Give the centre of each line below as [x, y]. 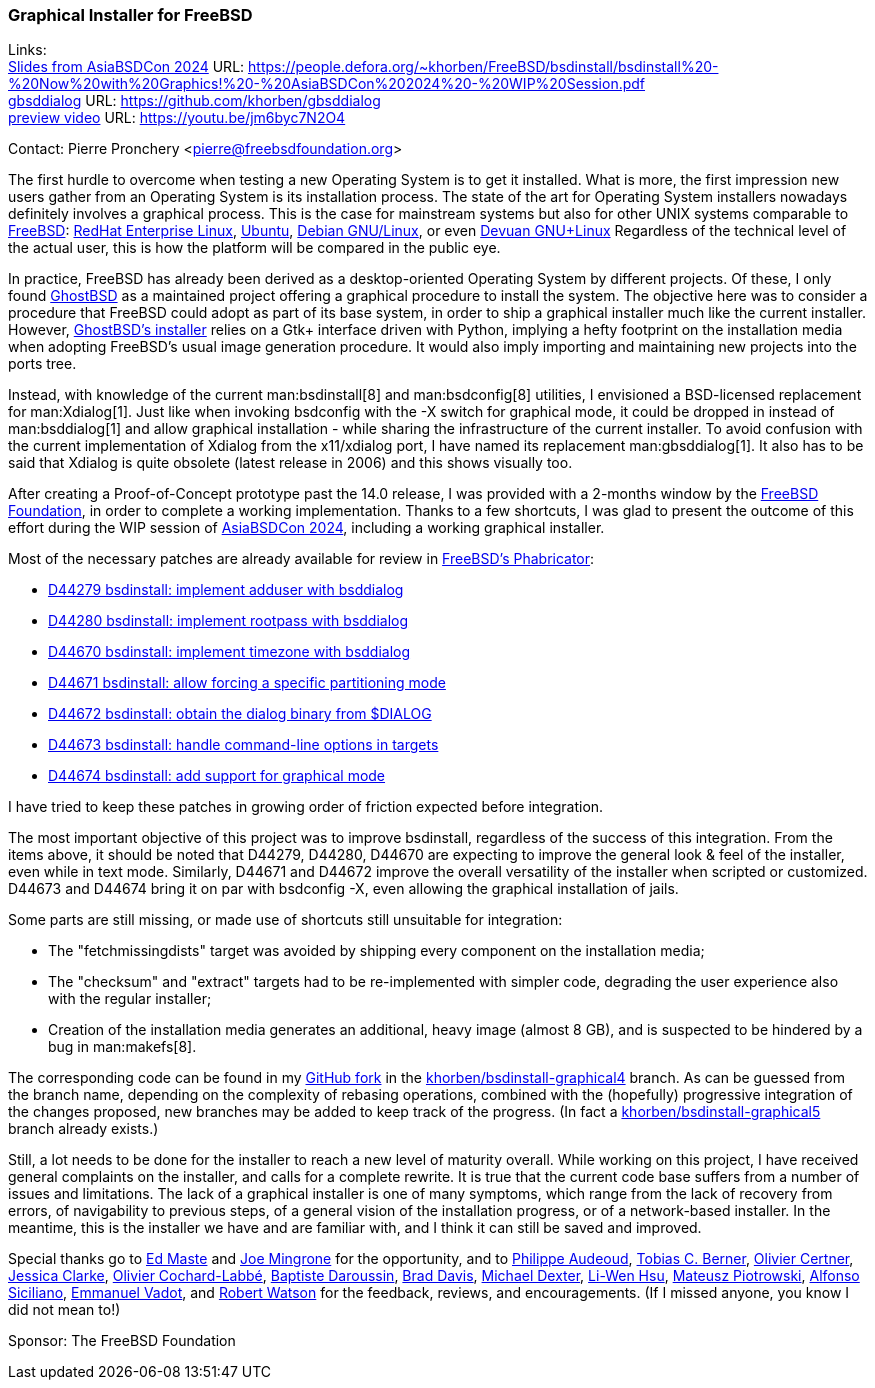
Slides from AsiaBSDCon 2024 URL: [126, 67]
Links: [27, 50]
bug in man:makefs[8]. [122, 1047]
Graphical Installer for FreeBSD [130, 15]
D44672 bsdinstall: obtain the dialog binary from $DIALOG [240, 714]
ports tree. [42, 364]
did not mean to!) [64, 1310]
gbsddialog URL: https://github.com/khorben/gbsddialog [194, 101]
